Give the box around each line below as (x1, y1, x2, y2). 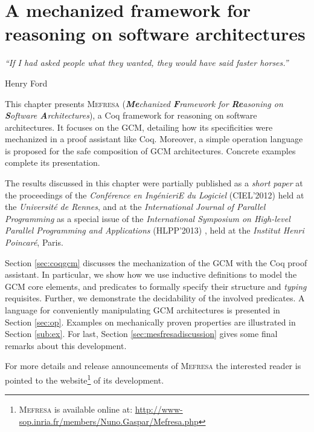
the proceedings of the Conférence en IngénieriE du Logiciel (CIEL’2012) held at (5, 188, 304, 201)
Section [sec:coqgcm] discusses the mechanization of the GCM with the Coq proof (5, 256, 307, 269)
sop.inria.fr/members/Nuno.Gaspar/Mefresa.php (19, 414, 199, 427)
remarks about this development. (5, 339, 127, 352)
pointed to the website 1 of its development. (5, 371, 164, 386)
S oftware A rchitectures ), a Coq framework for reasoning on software (5, 109, 257, 122)
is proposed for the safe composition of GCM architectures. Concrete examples (5, 144, 296, 157)
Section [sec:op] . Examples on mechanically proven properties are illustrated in (5, 315, 296, 328)
